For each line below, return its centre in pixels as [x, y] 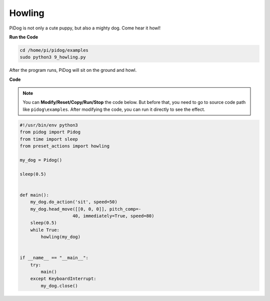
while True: [45, 230]
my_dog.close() [59, 286]
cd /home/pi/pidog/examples [54, 50]
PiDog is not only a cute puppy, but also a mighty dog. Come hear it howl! [85, 28]
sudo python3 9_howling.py [53, 57]
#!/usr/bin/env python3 [49, 125]
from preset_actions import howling [65, 146]
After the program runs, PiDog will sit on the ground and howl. [73, 70]
